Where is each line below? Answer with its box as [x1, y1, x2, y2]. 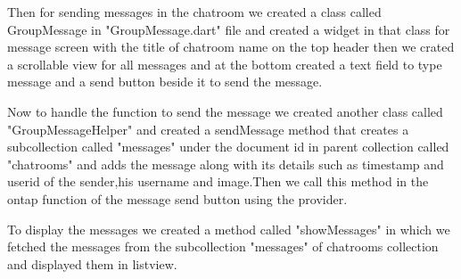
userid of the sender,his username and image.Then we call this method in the [7, 172, 429, 191]
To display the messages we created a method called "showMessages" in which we [7, 219, 450, 238]
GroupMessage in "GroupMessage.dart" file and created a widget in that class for [7, 20, 450, 38]
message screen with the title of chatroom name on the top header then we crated [7, 37, 455, 56]
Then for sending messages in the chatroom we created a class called [7, 3, 382, 21]
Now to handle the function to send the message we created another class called [7, 102, 443, 120]
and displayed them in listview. [7, 254, 177, 273]
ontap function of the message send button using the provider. [7, 189, 348, 208]
